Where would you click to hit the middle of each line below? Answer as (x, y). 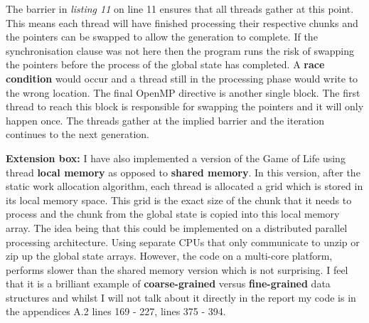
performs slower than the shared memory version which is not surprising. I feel (177, 269)
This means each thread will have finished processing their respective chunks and (182, 22)
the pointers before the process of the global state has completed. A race (165, 64)
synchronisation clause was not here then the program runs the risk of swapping (180, 50)
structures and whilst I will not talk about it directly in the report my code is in (181, 297)
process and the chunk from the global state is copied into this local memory (173, 214)
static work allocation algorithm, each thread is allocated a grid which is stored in (184, 186)
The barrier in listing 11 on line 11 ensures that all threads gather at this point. (180, 9)
